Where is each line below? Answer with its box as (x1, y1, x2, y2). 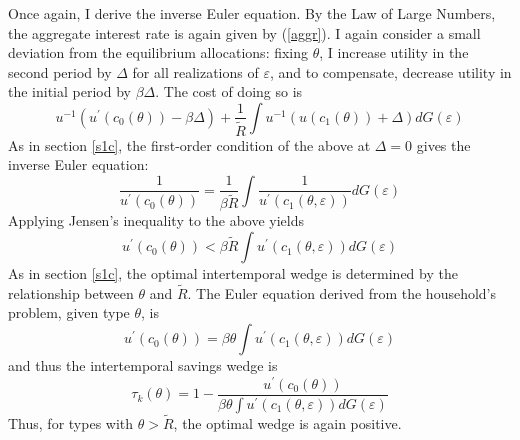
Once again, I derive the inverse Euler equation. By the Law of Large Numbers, (8, 3, 496, 23)
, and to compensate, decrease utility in (269, 61, 512, 82)
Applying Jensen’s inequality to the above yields (8, 210, 305, 231)
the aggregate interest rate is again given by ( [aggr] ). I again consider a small (8, 22, 481, 43)
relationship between (8, 282, 134, 303)
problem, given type (8, 302, 130, 323)
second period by (8, 61, 112, 82)
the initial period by (8, 81, 131, 102)
